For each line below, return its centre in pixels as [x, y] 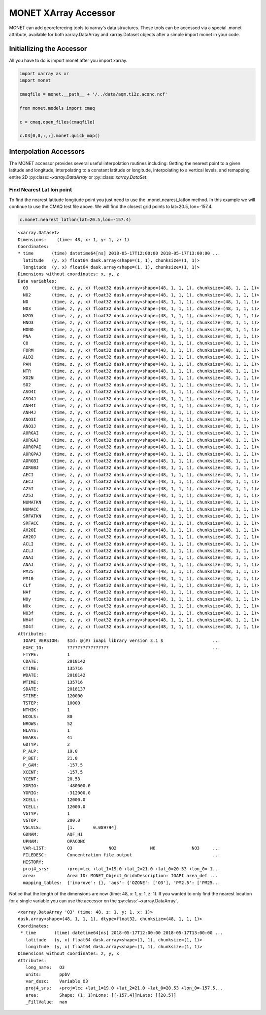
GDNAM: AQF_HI [53, 834]
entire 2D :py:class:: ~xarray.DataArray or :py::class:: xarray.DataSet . [78, 177]
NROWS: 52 [48, 723]
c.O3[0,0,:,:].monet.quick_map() [60, 136]
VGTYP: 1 [46, 813]
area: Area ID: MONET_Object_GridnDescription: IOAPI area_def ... [120, 876]
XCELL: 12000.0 [54, 800]
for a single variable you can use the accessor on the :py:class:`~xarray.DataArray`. [94, 901]
